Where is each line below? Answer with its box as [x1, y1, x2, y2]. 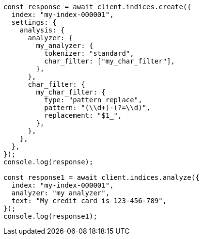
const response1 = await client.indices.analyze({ [3, 174, 200, 181]
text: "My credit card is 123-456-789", [11, 197, 167, 205]
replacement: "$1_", [44, 112, 122, 119]
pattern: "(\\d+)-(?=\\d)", [44, 104, 151, 112]
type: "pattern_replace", [44, 96, 142, 104]
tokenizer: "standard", [44, 49, 134, 57]
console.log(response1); [3, 212, 97, 220]
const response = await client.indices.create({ [3, 3, 191, 11]
